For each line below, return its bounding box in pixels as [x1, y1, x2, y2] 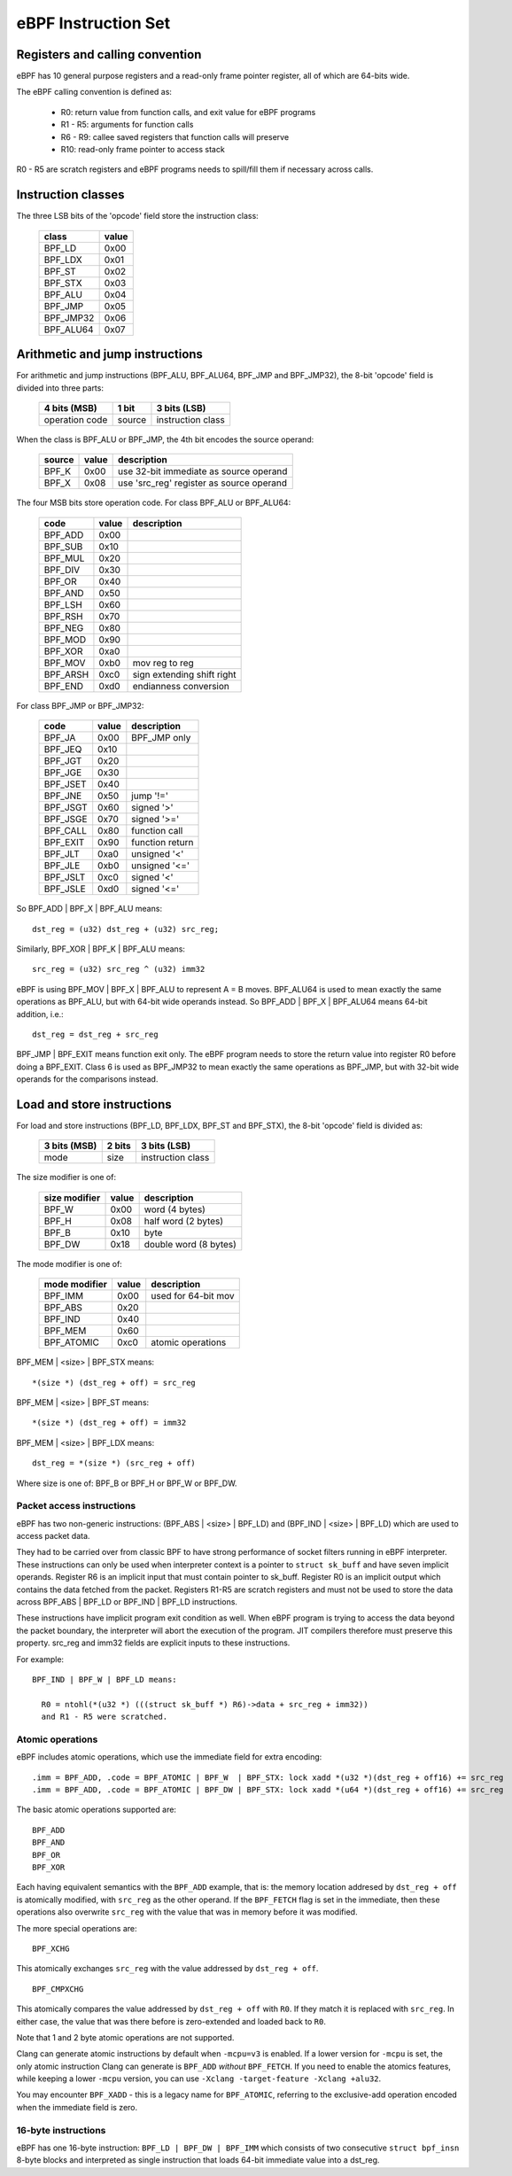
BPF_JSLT [43, 871, 86, 883]
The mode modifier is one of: [16, 1258, 123, 1269]
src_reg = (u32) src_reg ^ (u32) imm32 [32, 964, 206, 975]
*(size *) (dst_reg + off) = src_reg [32, 1378, 197, 1387]
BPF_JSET [43, 778, 87, 790]
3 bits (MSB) [43, 1139, 97, 1152]
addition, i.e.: [16, 1008, 64, 1019]
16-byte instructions [16, 2124, 106, 2136]
